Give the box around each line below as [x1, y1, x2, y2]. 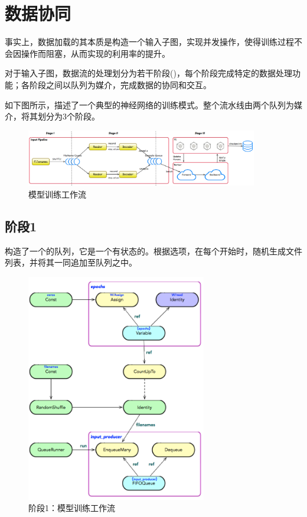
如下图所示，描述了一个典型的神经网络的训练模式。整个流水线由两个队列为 [5, 98, 294, 111]
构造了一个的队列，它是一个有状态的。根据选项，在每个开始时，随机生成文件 [5, 244, 302, 257]
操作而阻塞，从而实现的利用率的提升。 [21, 47, 170, 59]
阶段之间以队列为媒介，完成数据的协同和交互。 [29, 78, 211, 91]
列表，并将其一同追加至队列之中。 [5, 256, 137, 269]
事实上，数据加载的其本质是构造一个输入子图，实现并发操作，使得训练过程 [5, 35, 294, 48]
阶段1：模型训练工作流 [28, 502, 115, 514]
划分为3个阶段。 [37, 110, 100, 122]
